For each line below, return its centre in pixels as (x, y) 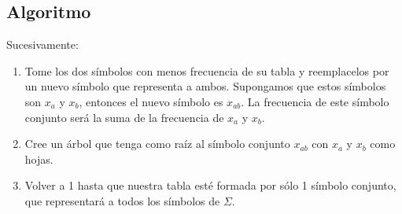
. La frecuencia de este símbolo (315, 101)
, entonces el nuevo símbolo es (151, 101)
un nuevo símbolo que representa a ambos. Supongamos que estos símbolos (205, 86)
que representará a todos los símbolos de (122, 200)
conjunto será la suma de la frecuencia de (124, 117)
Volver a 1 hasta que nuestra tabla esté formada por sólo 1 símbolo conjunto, (210, 185)
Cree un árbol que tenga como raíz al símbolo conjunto (157, 144)
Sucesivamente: (42, 44)
